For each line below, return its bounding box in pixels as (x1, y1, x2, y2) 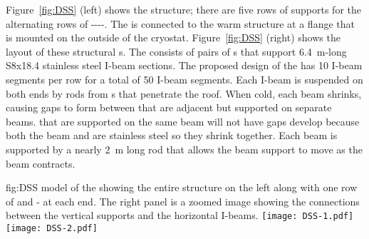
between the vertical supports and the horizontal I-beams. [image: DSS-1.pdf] (6, 208, 354, 223)
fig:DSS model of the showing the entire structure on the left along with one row (6, 180, 358, 195)
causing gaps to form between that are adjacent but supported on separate (6, 100, 332, 115)
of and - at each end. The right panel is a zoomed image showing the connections (6, 193, 360, 208)
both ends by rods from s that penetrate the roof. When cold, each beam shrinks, (6, 86, 362, 101)
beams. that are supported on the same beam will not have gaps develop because (6, 113, 360, 128)
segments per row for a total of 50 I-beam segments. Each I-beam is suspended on (6, 71, 363, 86)
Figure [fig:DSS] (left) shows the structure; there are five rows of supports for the (6, 2, 361, 16)
